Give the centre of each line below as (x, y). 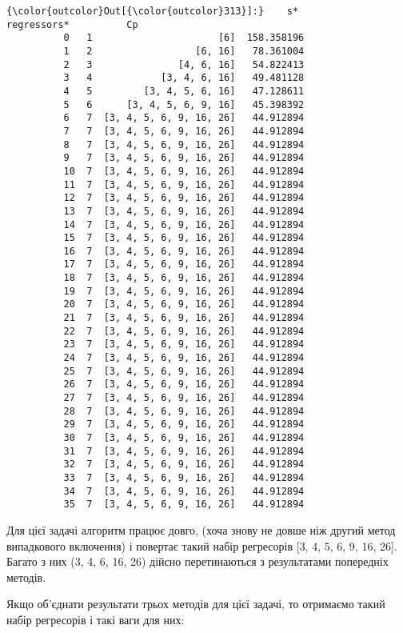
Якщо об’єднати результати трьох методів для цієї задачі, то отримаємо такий (196, 604)
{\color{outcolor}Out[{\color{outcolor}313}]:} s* (153, 11)
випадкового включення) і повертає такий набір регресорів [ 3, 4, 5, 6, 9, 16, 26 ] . (202, 545)
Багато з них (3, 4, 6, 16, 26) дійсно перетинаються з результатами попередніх (198, 561)
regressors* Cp (72, 24)
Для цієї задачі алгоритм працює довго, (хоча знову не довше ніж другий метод (201, 529)
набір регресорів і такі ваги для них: (96, 619)
